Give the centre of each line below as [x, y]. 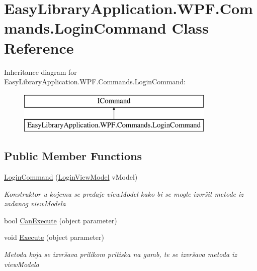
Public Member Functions [73, 156]
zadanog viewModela [35, 204]
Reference [39, 47]
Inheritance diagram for [40, 72]
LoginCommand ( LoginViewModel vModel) [71, 177]
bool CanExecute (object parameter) [61, 220]
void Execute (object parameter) [54, 237]
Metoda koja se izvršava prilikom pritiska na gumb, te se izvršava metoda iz [121, 254]
